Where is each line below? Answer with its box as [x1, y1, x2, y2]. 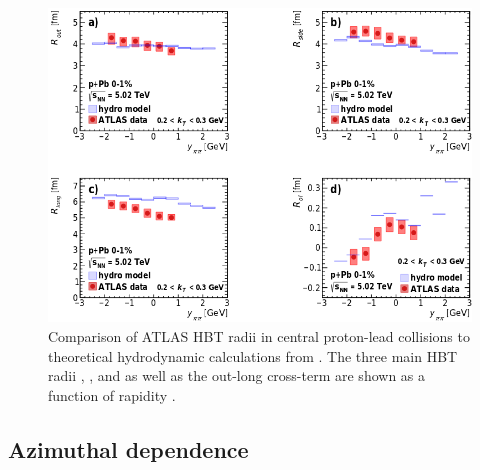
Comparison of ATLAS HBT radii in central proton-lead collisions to [48, 325, 470, 346]
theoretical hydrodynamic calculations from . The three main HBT [48, 345, 458, 366]
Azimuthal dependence [8, 433, 249, 464]
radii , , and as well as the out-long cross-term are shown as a [48, 365, 426, 386]
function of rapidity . [48, 384, 176, 405]
